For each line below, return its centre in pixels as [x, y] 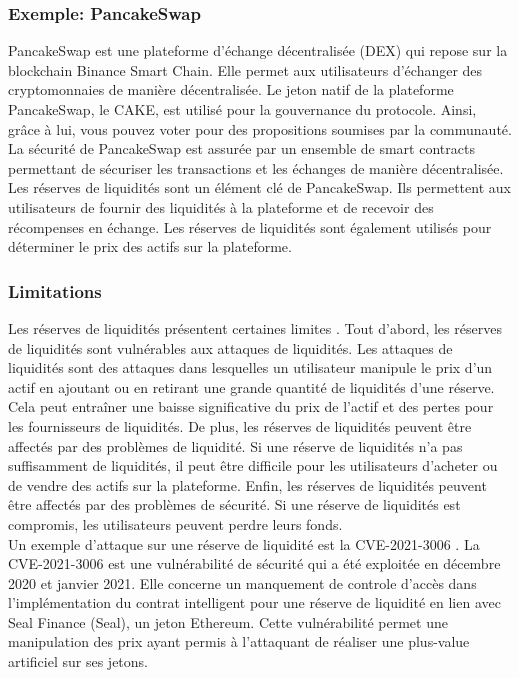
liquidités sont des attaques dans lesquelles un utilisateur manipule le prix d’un [250, 367]
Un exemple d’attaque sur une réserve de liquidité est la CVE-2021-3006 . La [244, 543]
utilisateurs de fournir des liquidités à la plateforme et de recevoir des [221, 206]
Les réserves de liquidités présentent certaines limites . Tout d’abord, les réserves [255, 327]
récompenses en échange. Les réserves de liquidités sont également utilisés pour [250, 226]
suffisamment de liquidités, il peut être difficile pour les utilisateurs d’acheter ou [253, 465]
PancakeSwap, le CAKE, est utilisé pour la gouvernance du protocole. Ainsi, [242, 109]
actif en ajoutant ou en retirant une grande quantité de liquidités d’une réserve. [251, 386]
